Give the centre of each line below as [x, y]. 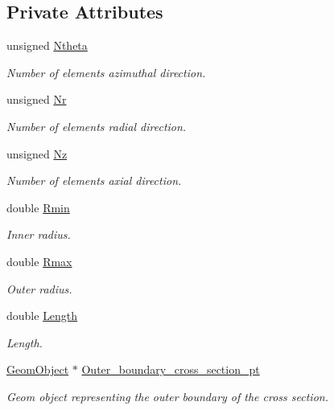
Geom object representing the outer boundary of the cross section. [167, 396]
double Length [42, 316]
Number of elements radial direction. [97, 126]
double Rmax [39, 261]
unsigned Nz [37, 153]
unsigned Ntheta [47, 45]
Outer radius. [39, 288]
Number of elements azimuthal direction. [106, 72]
